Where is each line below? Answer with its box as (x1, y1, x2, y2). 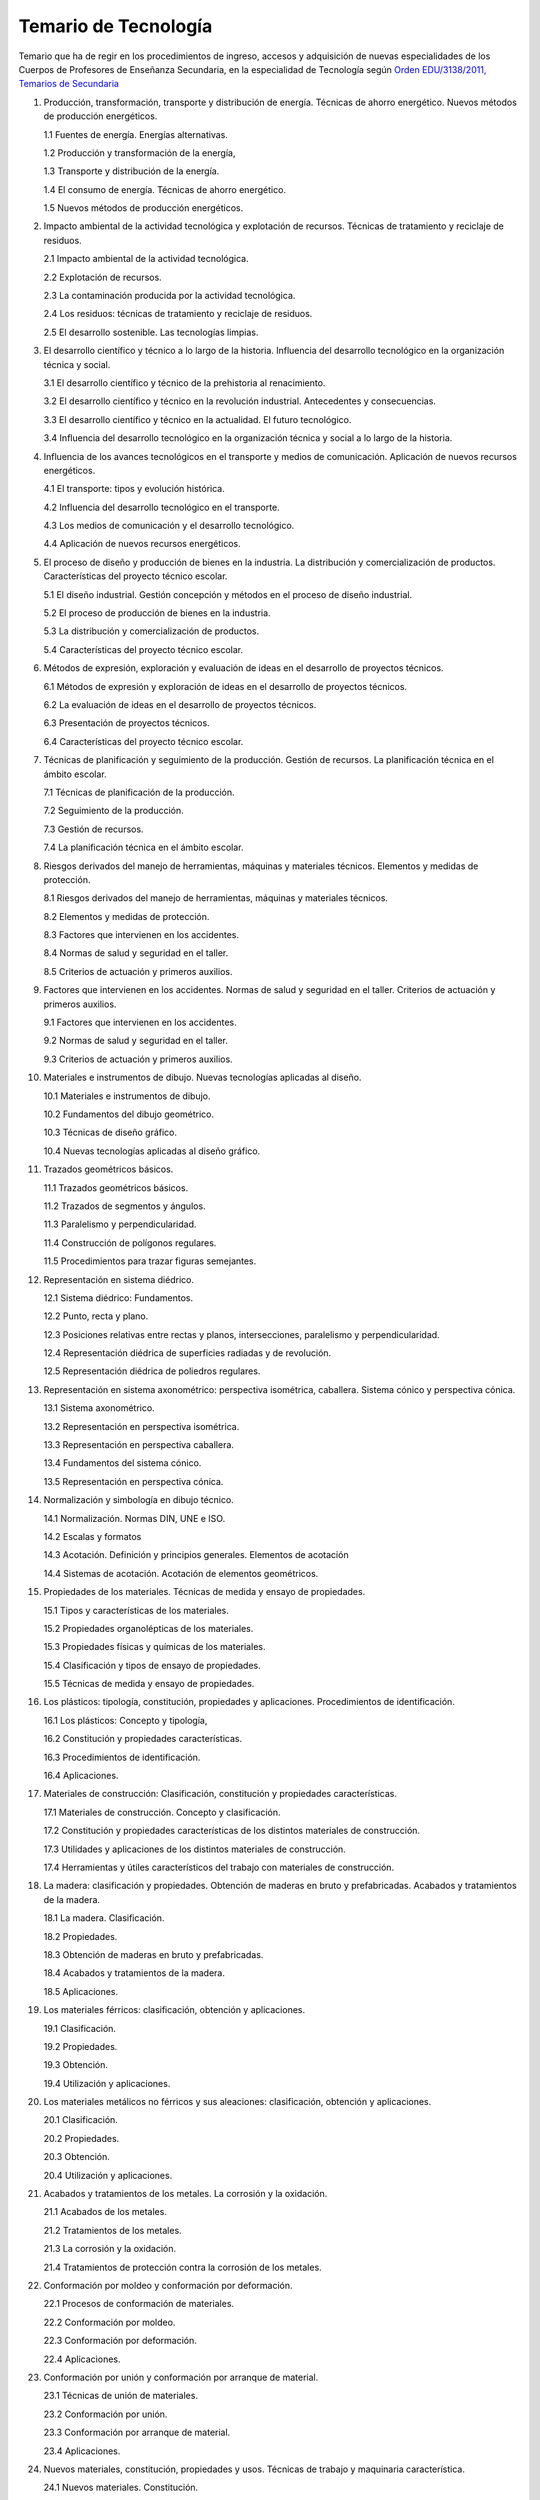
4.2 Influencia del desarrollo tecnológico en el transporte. (43, 501, 280, 513)
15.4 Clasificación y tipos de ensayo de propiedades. (43, 1659, 261, 1671)
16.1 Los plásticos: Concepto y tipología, (43, 1714, 208, 1726)
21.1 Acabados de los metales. (43, 2206, 167, 2218)
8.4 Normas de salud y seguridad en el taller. (43, 947, 229, 959)
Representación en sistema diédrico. (43, 1273, 195, 1285)
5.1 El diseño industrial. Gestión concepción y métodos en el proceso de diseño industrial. (43, 588, 413, 600)
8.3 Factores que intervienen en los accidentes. (43, 929, 240, 941)
